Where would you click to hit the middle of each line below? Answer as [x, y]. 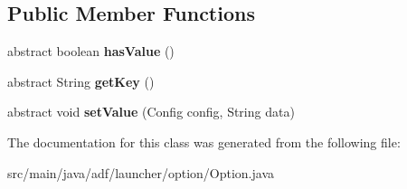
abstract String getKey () [81, 81]
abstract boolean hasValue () [91, 51]
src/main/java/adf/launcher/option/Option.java [141, 172]
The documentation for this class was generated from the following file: [204, 142]
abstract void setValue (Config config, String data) [151, 112]
